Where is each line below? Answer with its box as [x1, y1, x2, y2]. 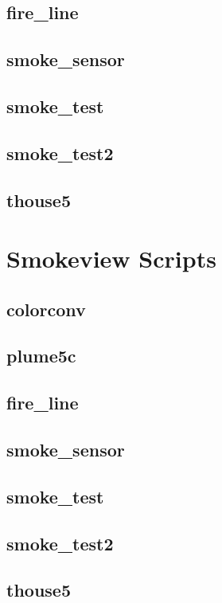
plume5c [6, 343, 76, 368]
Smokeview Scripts [6, 242, 216, 275]
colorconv [6, 296, 86, 321]
